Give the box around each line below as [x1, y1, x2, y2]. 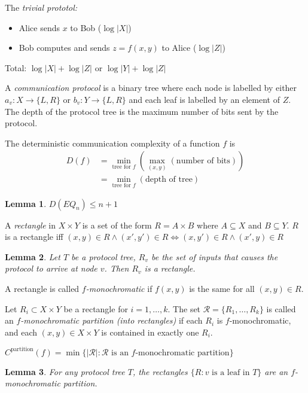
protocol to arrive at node [5, 262, 97, 275]
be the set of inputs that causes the [151, 250, 278, 263]
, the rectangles [132, 365, 188, 377]
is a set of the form [82, 218, 152, 231]
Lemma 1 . [5, 197, 47, 209]
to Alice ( [161, 41, 197, 54]
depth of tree [145, 175, 193, 184]
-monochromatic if [86, 282, 153, 294]
